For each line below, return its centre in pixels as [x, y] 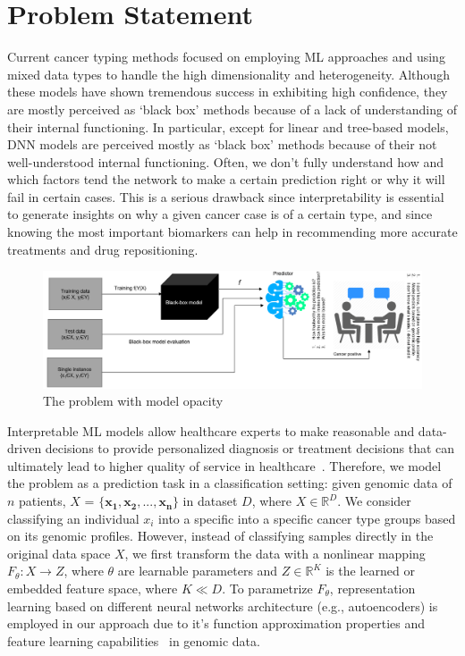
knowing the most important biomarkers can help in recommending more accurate [232, 232]
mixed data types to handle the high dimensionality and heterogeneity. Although [228, 74]
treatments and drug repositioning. [103, 249]
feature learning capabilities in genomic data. [134, 640]
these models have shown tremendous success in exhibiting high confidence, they [228, 92]
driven [25, 448]
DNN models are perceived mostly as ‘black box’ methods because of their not [222, 144]
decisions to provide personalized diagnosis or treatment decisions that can [250, 448]
